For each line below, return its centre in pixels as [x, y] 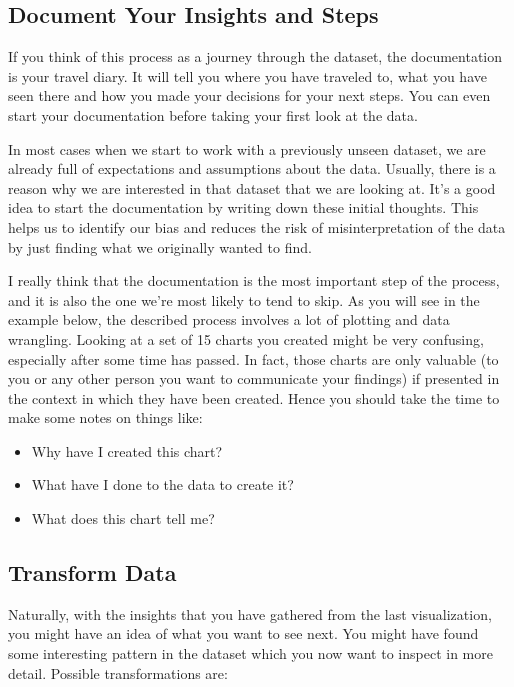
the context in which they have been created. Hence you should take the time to [254, 397]
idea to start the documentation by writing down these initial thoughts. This [243, 207]
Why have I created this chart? [127, 450]
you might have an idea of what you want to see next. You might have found [243, 633]
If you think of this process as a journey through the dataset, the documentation [255, 56]
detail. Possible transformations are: [118, 672]
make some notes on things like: [105, 417]
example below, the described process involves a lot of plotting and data [229, 319]
